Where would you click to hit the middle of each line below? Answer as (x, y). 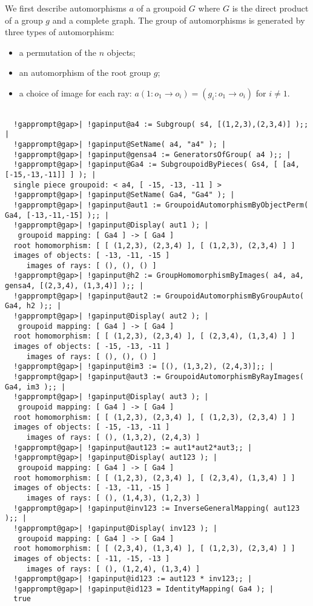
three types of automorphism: (60, 32)
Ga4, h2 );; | (33, 306)
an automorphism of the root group (85, 72)
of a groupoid (161, 8)
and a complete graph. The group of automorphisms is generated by (179, 20)
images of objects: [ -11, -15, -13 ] (92, 558)
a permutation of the (58, 52)
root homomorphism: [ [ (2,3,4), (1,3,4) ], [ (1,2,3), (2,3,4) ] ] (154, 549)
